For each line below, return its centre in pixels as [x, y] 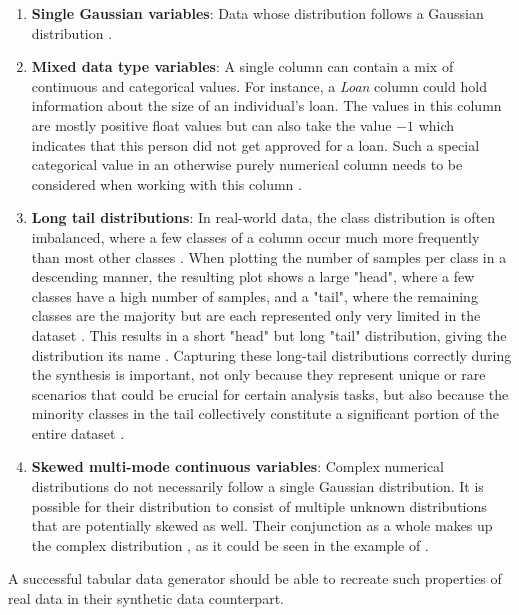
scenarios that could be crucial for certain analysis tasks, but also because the [270, 393]
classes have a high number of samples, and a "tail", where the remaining [254, 295]
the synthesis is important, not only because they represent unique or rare [258, 374]
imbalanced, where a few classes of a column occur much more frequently [255, 236]
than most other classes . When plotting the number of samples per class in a [269, 256]
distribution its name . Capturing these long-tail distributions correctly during [271, 354]
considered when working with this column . [166, 183]
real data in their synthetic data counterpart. [146, 598]
